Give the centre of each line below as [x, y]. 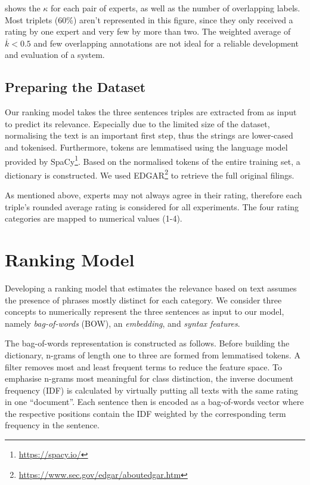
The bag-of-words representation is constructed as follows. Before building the [147, 343]
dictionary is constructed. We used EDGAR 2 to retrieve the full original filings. [150, 174]
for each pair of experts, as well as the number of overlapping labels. [176, 8]
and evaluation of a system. [55, 55]
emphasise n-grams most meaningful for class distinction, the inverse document [149, 378]
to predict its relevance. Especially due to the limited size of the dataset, [137, 123]
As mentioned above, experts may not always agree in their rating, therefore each [154, 195]
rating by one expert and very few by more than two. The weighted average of [148, 31]
